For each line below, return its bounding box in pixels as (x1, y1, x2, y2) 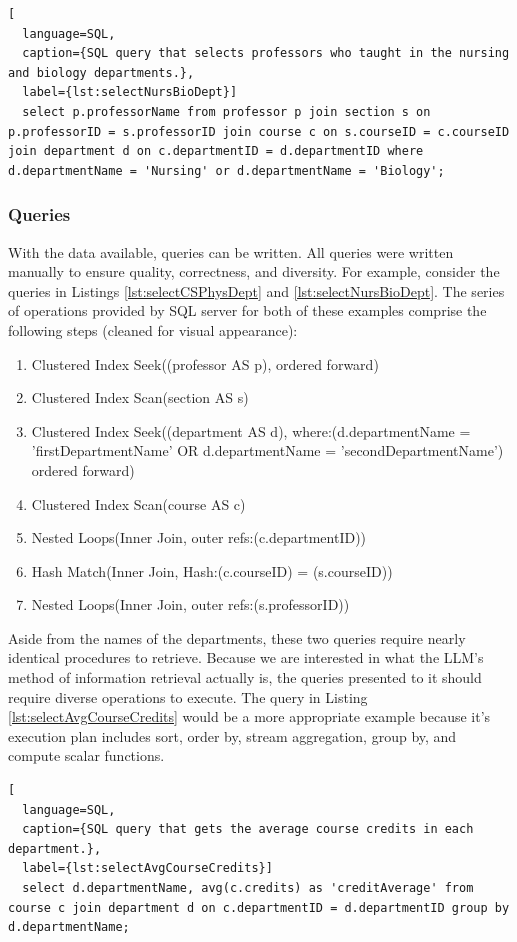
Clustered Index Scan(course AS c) (31, 493, 246, 514)
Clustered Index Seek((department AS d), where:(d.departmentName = (31, 420, 471, 441)
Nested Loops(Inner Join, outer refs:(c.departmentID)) (31, 527, 367, 548)
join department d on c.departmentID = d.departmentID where (8, 144, 424, 159)
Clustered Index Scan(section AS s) (31, 387, 249, 408)
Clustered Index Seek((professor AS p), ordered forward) (31, 353, 379, 374)
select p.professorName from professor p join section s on (22, 104, 431, 119)
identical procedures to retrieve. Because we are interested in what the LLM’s (8, 647, 484, 668)
